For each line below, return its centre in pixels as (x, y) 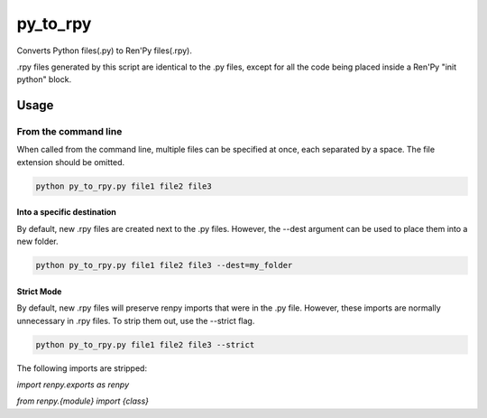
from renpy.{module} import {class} (83, 401)
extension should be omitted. (71, 162)
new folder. (37, 242)
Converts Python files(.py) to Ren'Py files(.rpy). (105, 51)
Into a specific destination (67, 212)
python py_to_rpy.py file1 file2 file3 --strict (145, 344)
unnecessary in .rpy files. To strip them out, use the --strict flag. (136, 320)
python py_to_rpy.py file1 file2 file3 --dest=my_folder (164, 265)
